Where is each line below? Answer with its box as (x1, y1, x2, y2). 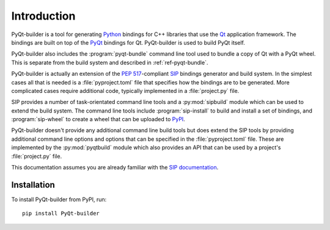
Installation (11, 179, 55, 190)
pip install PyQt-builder (22, 210, 100, 217)
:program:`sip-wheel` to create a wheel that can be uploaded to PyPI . (11, 116, 186, 123)
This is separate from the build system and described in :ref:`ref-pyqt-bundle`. (11, 59, 208, 66)
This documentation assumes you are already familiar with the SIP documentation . (11, 164, 219, 171)
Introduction (11, 9, 76, 23)
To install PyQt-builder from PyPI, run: (11, 196, 107, 203)
